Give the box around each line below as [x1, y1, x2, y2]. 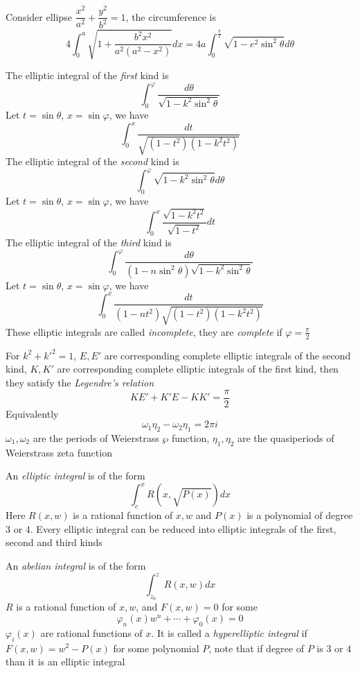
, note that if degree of [208, 640, 304, 655]
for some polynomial [113, 640, 199, 655]
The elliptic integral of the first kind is [6, 68, 169, 83]
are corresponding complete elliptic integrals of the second [104, 348, 351, 362]
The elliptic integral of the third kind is [6, 235, 172, 250]
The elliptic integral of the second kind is [6, 154, 179, 168]
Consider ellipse [6, 9, 72, 24]
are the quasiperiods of [237, 430, 334, 445]
